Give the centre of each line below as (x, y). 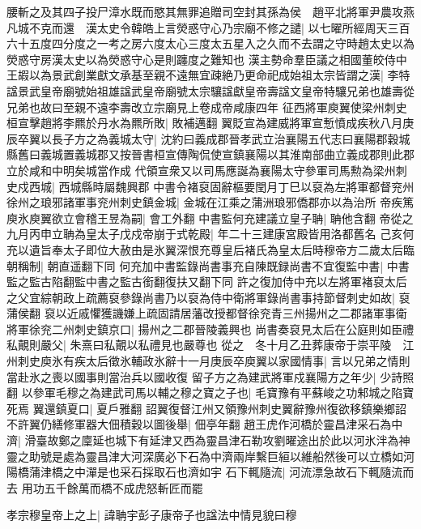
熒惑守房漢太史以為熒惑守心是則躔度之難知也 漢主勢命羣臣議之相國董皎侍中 (207, 59)
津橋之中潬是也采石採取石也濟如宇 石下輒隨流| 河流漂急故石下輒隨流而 (227, 472)
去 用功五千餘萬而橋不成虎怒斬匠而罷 (105, 487)
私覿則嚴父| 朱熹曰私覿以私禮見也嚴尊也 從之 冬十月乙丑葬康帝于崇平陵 (199, 345)
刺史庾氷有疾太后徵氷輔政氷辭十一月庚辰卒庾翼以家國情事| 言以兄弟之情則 (214, 361)
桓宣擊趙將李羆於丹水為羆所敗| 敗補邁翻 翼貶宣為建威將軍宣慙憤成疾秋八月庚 (210, 123)
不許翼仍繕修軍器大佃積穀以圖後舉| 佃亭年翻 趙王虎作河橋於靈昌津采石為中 (205, 424)
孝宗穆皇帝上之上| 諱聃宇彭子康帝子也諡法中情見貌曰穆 (152, 515)
